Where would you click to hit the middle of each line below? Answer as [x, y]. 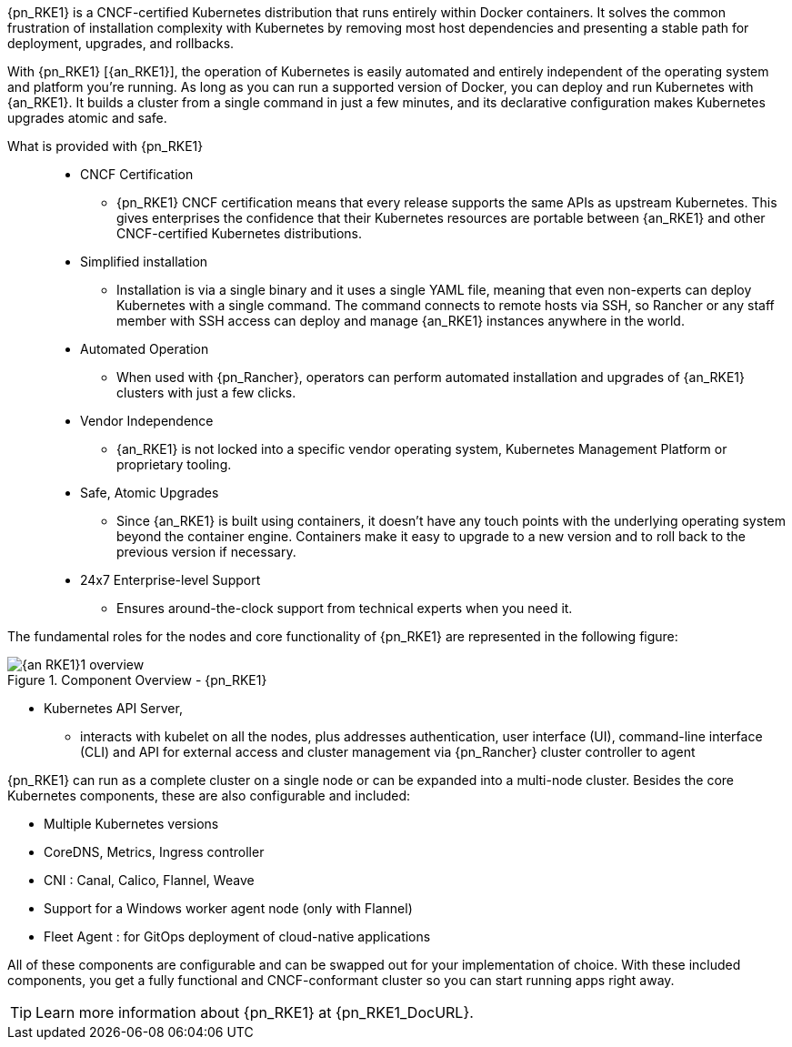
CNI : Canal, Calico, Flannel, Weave [149, 880]
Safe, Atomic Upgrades [150, 493]
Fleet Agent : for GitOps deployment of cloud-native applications [237, 936]
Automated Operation [145, 349]
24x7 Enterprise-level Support [170, 580]
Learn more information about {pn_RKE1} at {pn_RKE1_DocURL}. [255, 1012]
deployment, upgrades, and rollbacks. [121, 43]
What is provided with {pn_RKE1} [105, 146]
